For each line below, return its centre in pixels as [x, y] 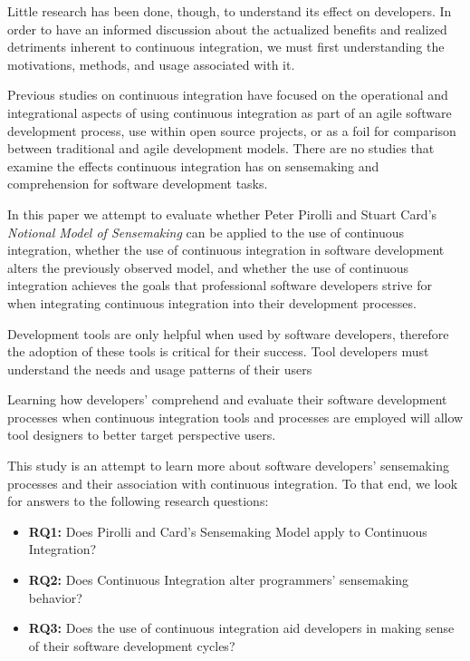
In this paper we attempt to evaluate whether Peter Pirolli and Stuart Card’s [222, 214]
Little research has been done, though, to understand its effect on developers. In [230, 11]
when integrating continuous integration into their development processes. [212, 302]
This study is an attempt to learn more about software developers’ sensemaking [228, 466]
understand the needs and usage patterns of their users [160, 369]
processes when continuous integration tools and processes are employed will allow [235, 417]
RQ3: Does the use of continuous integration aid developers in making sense [241, 628]
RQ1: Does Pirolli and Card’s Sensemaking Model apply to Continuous [228, 531]
